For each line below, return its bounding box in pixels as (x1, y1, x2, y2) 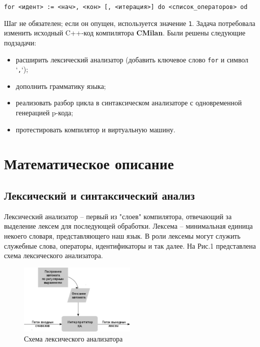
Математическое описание (4, 153, 174, 174)
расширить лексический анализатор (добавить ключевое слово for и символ (15, 54, 248, 64)
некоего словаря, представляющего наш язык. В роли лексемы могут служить (4, 230, 240, 241)
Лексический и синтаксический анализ (4, 187, 195, 203)
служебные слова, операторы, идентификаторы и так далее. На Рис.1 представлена (4, 240, 256, 251)
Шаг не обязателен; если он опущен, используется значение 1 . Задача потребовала (4, 17, 255, 28)
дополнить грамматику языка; (15, 80, 106, 91)
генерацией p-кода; (15, 107, 73, 117)
